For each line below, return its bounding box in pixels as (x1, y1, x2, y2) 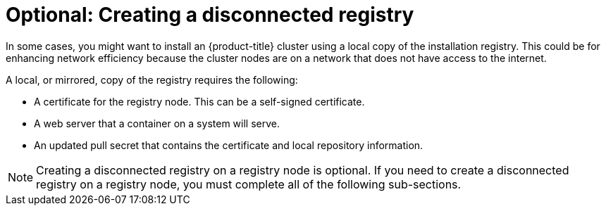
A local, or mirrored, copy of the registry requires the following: (6, 73, 298, 86)
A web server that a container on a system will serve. (34, 117, 280, 129)
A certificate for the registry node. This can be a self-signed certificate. (34, 95, 365, 108)
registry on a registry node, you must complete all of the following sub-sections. (36, 177, 462, 191)
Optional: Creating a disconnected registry (6, 3, 414, 27)
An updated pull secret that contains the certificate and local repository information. (34, 139, 423, 151)
